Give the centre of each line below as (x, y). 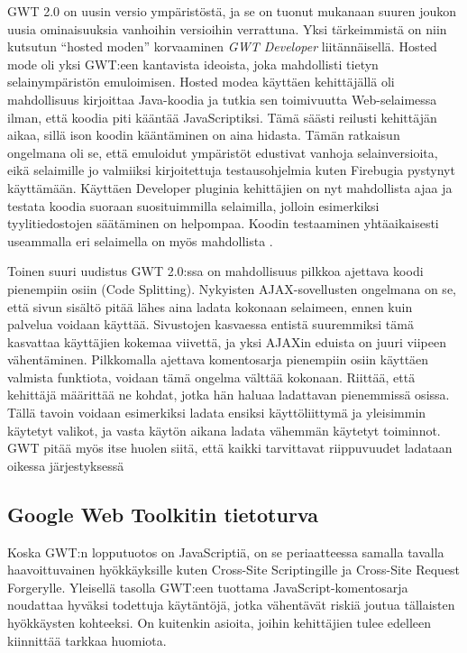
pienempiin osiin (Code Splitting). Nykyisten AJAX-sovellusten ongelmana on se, (232, 288)
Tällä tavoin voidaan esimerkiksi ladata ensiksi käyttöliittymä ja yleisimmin (217, 413)
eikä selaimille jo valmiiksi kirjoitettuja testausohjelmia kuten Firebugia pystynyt (231, 170)
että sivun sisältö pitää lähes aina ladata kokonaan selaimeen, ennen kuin (210, 306)
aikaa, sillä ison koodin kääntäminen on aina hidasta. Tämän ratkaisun (204, 135)
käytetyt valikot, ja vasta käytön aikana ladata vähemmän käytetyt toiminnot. (224, 430)
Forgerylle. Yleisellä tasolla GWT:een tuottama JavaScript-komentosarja (208, 587)
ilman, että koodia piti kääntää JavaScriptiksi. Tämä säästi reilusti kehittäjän (222, 117)
